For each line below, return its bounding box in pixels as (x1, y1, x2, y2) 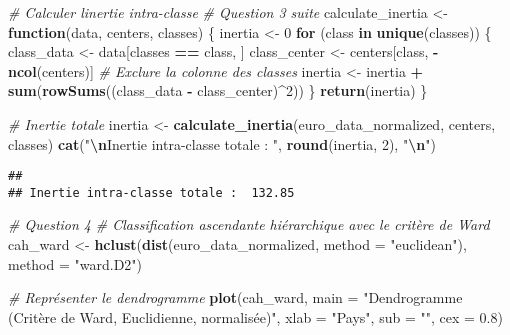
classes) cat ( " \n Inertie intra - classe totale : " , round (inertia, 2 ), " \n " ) (8, 133, 436, 154)
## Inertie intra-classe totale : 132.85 (8, 185, 295, 200)
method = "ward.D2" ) (8, 253, 143, 274)
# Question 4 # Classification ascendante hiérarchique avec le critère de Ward (8, 214, 490, 235)
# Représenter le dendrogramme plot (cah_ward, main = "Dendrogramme (8, 287, 463, 308)
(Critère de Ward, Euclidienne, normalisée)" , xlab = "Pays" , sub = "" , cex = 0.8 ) (8, 306, 503, 327)
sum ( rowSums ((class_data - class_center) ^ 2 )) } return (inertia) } (8, 80, 428, 101)
